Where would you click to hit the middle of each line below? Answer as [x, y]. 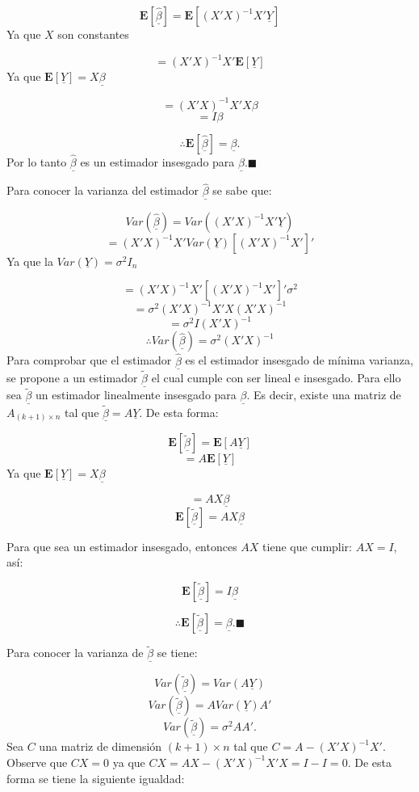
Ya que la [30, 261]
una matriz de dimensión [101, 746]
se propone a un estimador [72, 377]
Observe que [37, 762]
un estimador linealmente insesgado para [136, 395]
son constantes [93, 34]
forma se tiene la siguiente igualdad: [96, 778]
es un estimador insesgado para [157, 162]
